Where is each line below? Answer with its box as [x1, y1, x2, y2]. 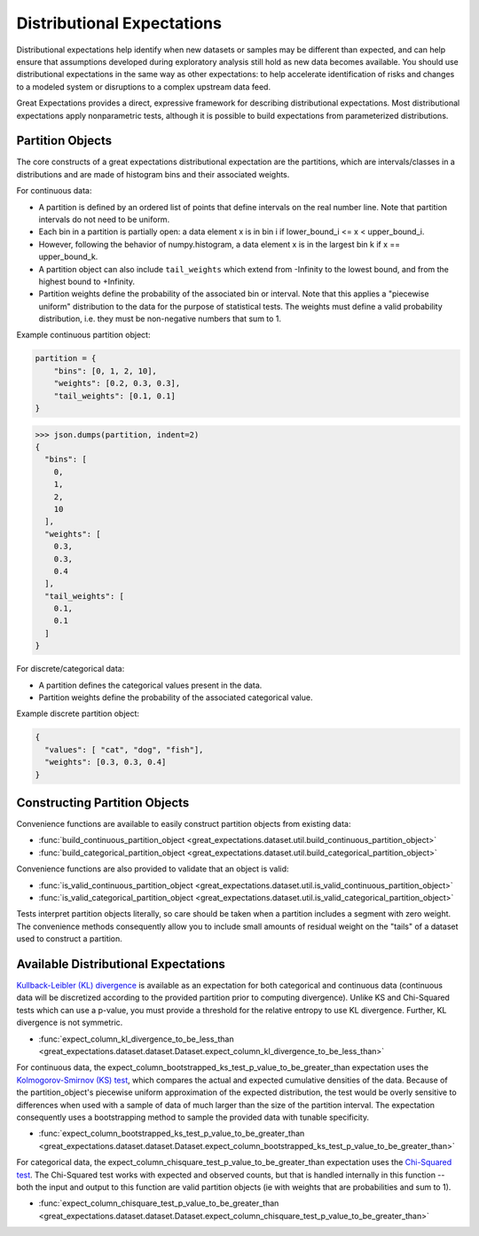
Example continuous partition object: [16, 329, 151, 341]
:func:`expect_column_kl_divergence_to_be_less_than [38, 1034, 234, 1044]
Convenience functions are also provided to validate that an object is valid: [16, 863, 289, 874]
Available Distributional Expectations [16, 957, 226, 972]
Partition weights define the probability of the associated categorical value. [38, 692, 313, 703]
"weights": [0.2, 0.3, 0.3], [53, 378, 181, 389]
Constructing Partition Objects [16, 795, 190, 810]
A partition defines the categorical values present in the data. [38, 680, 263, 690]
